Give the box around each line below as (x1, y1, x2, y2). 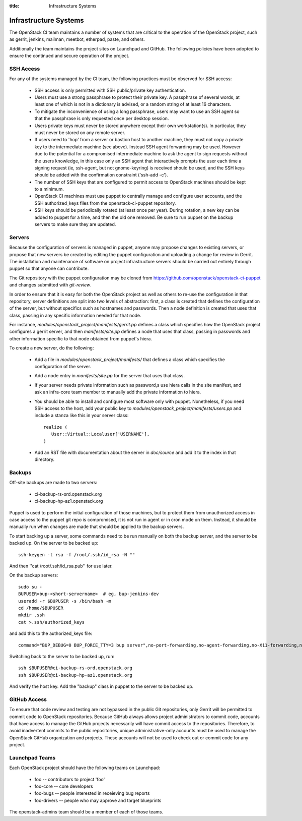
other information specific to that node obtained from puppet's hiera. (9, 335, 152, 341)
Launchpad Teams (9, 754, 56, 761)
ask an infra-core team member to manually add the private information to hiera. (34, 389, 201, 395)
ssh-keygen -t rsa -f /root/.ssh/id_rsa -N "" (18, 552, 135, 557)
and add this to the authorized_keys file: (9, 630, 93, 636)
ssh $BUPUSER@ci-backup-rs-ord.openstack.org (18, 665, 133, 671)
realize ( (43, 424, 67, 430)
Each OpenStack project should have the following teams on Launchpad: (9, 765, 161, 771)
